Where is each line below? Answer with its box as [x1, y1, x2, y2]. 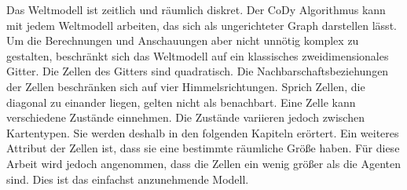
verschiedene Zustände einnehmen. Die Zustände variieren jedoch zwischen [6, 109, 365, 126]
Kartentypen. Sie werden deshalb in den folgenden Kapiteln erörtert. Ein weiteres [6, 124, 399, 141]
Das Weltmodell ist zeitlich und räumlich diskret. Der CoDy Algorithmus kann [6, 2, 386, 17]
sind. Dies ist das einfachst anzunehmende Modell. [6, 170, 249, 187]
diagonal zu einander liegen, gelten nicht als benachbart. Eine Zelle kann [6, 93, 356, 110]
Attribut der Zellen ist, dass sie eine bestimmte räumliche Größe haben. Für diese [6, 140, 400, 156]
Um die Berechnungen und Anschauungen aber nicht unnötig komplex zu [6, 32, 359, 49]
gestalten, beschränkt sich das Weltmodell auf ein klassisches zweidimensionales [6, 47, 389, 64]
